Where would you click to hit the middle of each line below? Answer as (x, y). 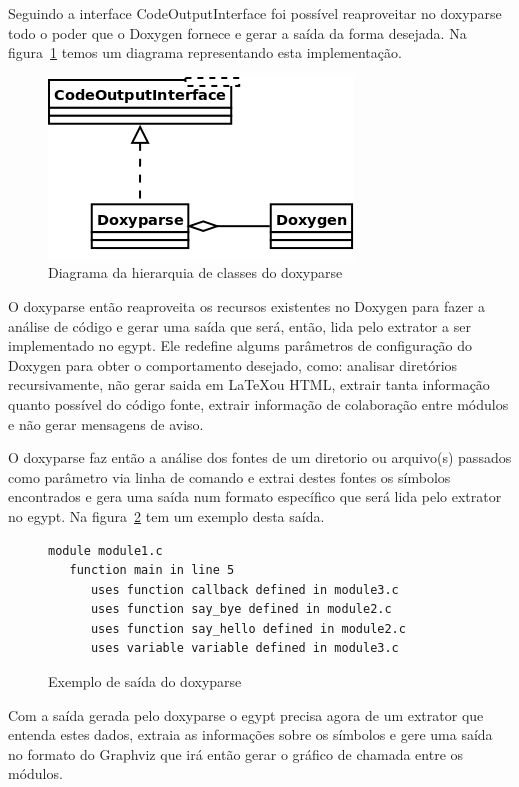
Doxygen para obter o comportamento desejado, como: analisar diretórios (233, 364)
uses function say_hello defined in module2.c (248, 628)
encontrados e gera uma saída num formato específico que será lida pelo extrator (255, 496)
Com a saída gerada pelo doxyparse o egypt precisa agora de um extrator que (246, 714)
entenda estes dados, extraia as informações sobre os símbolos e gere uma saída (250, 734)
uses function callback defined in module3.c (244, 589)
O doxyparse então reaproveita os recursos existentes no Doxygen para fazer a (246, 305)
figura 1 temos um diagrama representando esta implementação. (205, 52)
